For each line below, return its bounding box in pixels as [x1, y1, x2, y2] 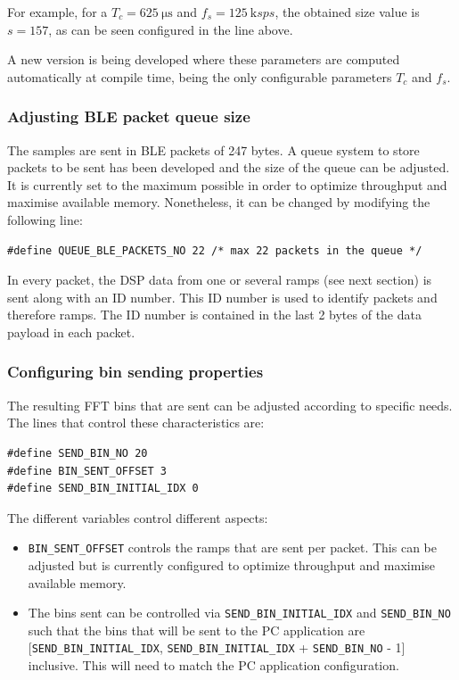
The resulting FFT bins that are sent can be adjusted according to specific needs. [7, 395, 453, 414]
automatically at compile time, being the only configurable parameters [7, 67, 392, 86]
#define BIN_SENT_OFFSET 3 [7, 464, 167, 477]
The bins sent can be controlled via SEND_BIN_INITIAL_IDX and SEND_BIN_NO [28, 603, 451, 622]
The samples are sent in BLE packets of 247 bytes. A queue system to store [7, 140, 420, 159]
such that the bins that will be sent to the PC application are [28, 620, 365, 639]
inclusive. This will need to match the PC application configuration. [28, 656, 399, 675]
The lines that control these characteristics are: [7, 413, 265, 432]
